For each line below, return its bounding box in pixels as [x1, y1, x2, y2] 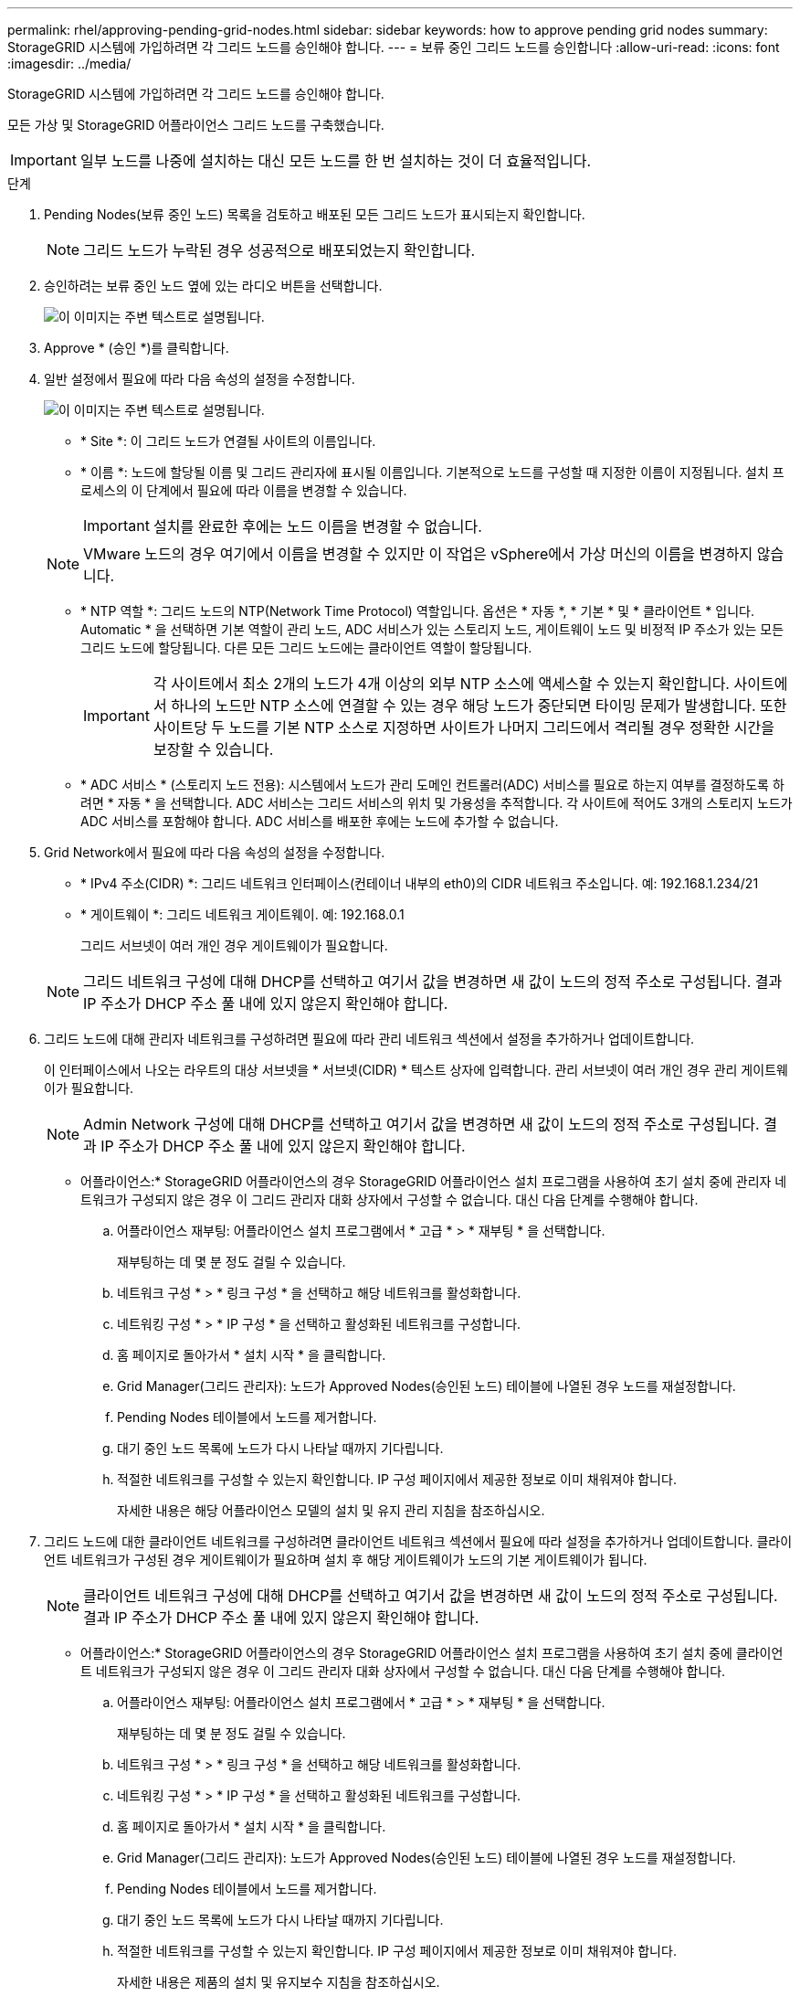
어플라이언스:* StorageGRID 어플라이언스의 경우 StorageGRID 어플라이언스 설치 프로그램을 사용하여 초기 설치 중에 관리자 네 [80, 1173, 787, 1189]
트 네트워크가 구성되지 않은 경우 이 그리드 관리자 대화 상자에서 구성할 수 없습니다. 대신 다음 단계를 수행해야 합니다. [80, 1663, 726, 1679]
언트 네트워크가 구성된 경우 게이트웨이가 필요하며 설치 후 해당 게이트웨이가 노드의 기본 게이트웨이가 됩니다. [44, 1552, 647, 1567]
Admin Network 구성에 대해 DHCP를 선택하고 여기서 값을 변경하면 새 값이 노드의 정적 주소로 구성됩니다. [83, 1115, 760, 1133]
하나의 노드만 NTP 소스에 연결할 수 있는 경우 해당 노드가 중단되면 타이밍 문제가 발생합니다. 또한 [171, 696, 787, 715]
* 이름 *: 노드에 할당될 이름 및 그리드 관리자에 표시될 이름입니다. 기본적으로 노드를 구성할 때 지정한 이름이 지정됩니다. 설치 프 [80, 464, 784, 480]
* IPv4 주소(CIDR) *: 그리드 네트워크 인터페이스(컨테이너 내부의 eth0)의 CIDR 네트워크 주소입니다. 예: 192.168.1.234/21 [80, 876, 759, 891]
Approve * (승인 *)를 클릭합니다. [44, 340, 229, 356]
